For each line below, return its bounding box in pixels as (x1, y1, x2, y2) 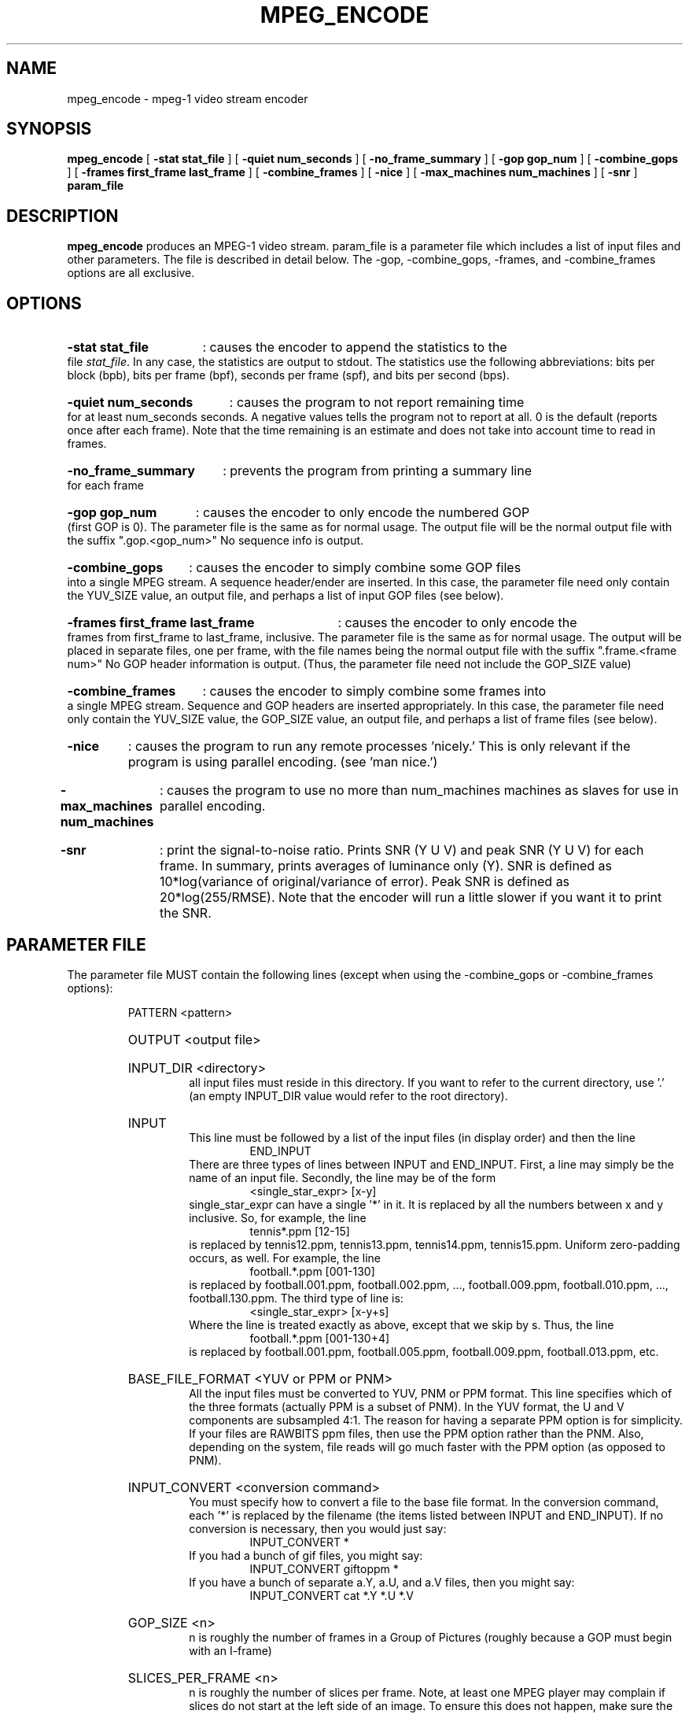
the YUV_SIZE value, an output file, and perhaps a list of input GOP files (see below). (67, 589, 504, 603)
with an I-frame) (189, 1643, 272, 1657)
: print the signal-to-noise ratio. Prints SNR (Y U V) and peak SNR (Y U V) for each (159, 842, 644, 859)
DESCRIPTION (6, 205, 119, 226)
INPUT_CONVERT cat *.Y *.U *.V (249, 1588, 414, 1602)
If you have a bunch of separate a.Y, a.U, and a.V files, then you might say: (189, 1575, 575, 1589)
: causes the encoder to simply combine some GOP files (189, 560, 521, 576)
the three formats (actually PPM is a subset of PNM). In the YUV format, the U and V (189, 1399, 625, 1413)
